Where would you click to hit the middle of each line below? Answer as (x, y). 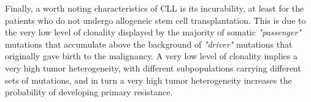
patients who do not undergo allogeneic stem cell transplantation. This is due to (155, 20)
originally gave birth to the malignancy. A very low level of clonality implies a (151, 56)
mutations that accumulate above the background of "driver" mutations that (149, 44)
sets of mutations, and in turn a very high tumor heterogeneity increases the (148, 80)
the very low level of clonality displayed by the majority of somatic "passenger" (153, 32)
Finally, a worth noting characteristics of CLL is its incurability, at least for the (155, 8)
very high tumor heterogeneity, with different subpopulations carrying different (153, 67)
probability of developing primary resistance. (89, 92)
